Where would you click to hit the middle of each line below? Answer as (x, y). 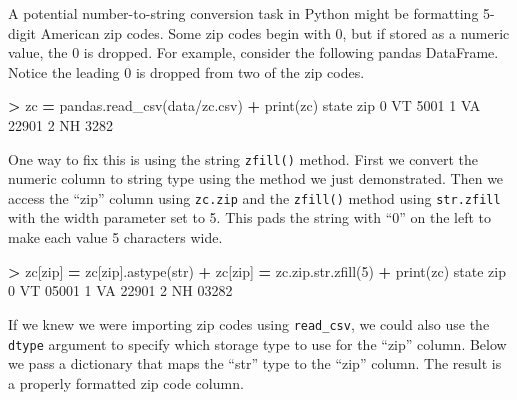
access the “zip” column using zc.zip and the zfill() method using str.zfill (254, 197)
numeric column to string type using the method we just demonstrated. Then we (256, 178)
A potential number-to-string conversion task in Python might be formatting (243, 13)
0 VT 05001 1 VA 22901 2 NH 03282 (120, 290)
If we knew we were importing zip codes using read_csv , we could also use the (249, 323)
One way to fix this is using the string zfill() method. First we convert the (243, 158)
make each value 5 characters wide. (115, 237)
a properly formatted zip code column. (126, 382)
